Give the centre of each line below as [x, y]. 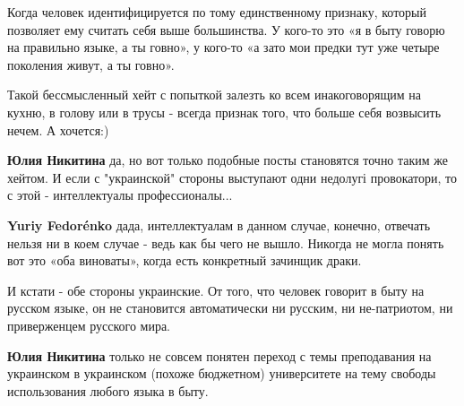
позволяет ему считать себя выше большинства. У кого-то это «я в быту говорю [226, 29]
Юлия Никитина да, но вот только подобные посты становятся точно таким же [228, 160]
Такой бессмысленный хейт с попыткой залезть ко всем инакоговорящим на [215, 95]
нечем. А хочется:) [58, 130]
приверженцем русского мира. [89, 325]
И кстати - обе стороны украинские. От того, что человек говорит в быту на [216, 290]
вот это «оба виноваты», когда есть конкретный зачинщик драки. [185, 260]
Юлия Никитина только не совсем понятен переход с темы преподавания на [219, 355]
